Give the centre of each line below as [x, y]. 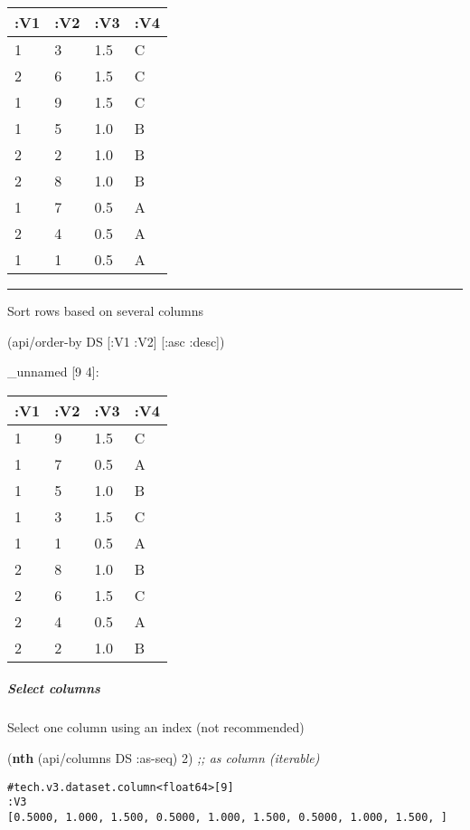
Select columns [54, 688]
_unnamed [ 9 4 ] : [53, 372]
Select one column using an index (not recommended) [156, 727]
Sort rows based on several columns [106, 310]
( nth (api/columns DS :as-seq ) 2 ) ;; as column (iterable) [164, 757]
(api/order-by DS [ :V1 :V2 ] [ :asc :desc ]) [116, 341]
